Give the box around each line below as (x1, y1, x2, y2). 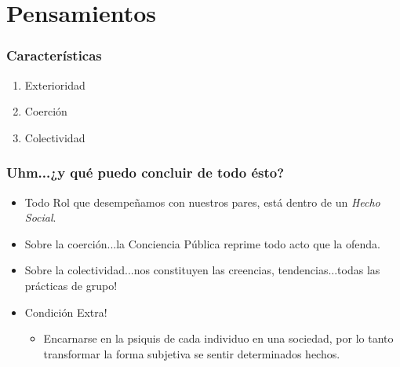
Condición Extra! (24, 303, 107, 320)
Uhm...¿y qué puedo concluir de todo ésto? (6, 163, 285, 182)
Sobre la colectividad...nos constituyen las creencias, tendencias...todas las (24, 262, 380, 278)
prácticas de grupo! (24, 277, 118, 293)
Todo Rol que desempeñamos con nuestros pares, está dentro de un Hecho (24, 193, 380, 210)
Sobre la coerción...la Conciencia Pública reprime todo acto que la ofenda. (24, 235, 380, 251)
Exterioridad (24, 76, 85, 93)
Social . (24, 209, 56, 226)
